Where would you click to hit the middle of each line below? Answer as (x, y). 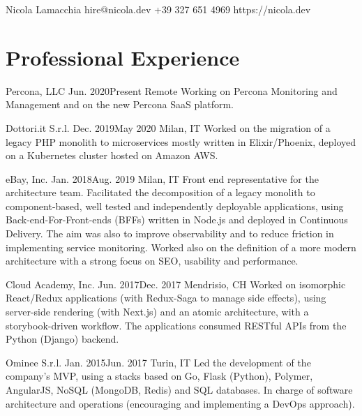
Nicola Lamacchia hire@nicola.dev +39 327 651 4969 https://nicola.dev (158, 9)
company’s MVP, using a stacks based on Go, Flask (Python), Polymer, (159, 376)
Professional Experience (123, 57)
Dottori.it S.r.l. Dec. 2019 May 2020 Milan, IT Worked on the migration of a (168, 127)
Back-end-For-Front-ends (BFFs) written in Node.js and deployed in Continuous (177, 220)
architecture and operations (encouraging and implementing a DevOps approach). (180, 403)
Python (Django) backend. (62, 339)
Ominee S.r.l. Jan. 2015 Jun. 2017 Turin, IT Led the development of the (158, 362)
